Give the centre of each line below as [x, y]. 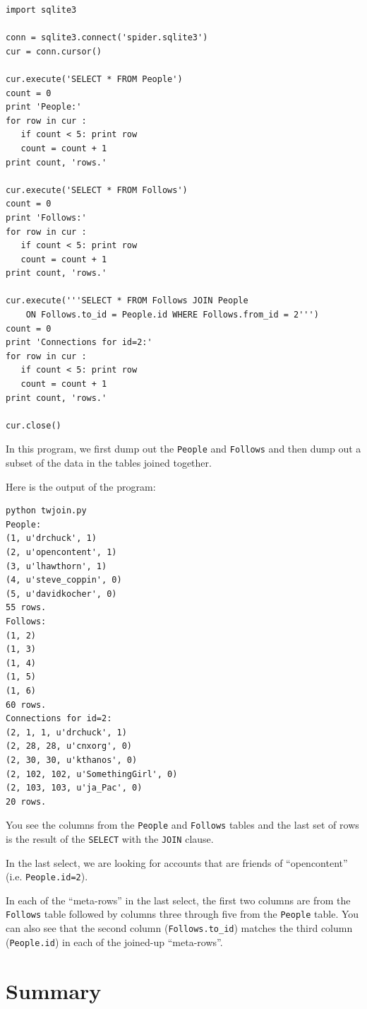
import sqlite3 [41, 10]
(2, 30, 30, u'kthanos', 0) [72, 760]
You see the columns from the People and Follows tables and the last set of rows [182, 825]
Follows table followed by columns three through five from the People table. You [182, 914]
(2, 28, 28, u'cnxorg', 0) [69, 746]
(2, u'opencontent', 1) [61, 553]
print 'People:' [44, 107]
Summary [54, 990]
